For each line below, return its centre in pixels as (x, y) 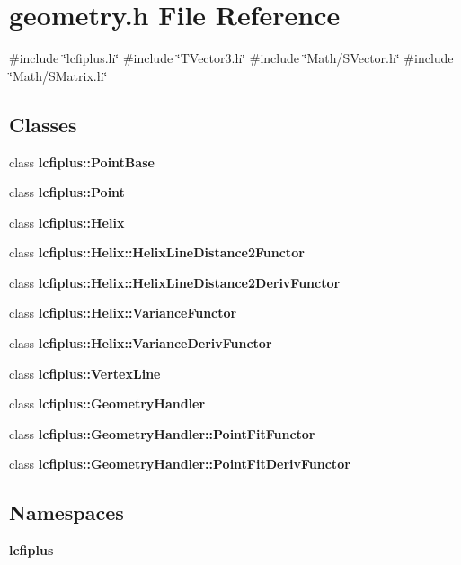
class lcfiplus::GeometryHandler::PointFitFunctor (162, 433)
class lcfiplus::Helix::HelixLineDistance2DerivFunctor (175, 282)
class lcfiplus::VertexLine (85, 373)
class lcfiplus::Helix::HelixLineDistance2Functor (157, 252)
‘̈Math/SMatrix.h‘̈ (58, 75)
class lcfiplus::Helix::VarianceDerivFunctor (141, 343)
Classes (43, 124)
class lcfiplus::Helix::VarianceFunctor (123, 313)
